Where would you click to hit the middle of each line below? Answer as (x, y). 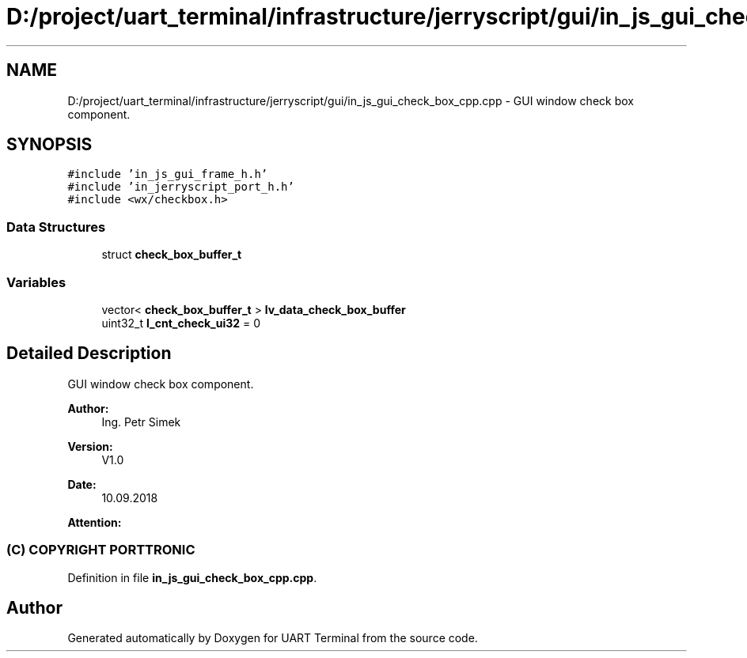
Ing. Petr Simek (141, 422)
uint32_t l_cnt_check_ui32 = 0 (181, 323)
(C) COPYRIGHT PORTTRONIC (101, 550)
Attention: (95, 522)
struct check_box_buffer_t (172, 255)
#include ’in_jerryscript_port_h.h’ (181, 187)
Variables (36, 282)
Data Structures (56, 227)
